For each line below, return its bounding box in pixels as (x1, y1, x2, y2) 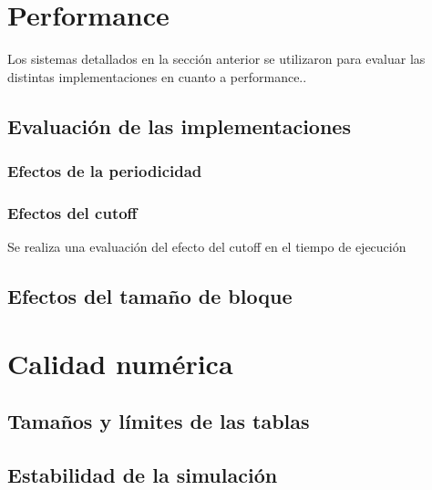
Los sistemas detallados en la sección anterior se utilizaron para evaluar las (7, 49, 426, 68)
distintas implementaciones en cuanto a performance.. (7, 67, 307, 86)
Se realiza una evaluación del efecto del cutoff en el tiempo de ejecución (7, 237, 406, 256)
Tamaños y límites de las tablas (7, 407, 310, 435)
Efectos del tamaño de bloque (7, 282, 293, 310)
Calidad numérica (7, 344, 233, 381)
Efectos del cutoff (7, 201, 138, 224)
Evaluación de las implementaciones (7, 111, 351, 140)
